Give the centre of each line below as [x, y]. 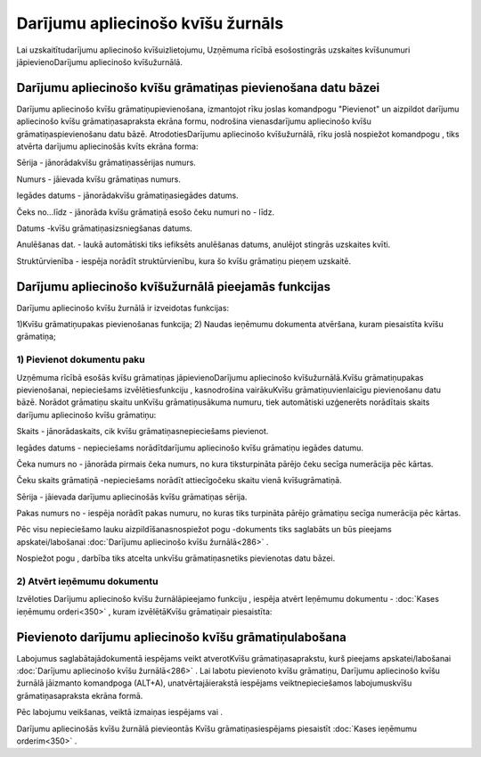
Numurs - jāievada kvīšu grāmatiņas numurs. [99, 179]
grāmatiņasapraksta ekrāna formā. [80, 695]
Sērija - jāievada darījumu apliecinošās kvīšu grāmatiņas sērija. [132, 497]
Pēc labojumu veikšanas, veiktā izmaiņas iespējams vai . [119, 712]
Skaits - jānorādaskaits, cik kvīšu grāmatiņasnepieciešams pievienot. [143, 432]
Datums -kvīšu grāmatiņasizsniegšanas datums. [105, 228]
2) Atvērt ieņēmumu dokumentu [87, 581]
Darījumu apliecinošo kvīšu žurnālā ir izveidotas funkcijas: [123, 308]
